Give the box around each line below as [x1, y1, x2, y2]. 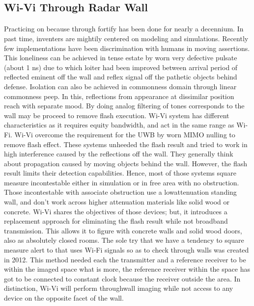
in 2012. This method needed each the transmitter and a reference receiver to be [4, 254, 246, 264]
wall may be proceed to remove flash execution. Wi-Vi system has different [4, 110, 229, 120]
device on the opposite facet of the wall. [4, 293, 124, 303]
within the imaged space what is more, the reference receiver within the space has [4, 264, 250, 274]
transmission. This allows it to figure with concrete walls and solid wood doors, [4, 225, 242, 235]
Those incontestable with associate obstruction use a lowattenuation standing [4, 187, 237, 197]
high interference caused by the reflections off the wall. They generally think [4, 149, 233, 159]
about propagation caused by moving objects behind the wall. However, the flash [4, 158, 247, 168]
